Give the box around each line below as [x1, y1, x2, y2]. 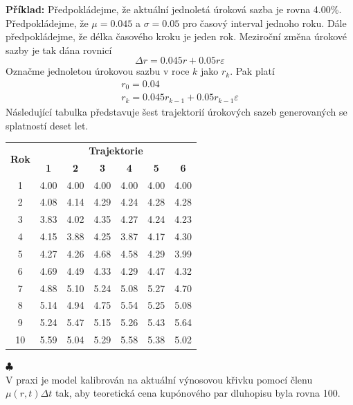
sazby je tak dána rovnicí [6, 42, 112, 57]
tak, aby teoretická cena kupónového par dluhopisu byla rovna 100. [55, 386, 341, 400]
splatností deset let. [6, 118, 89, 132]
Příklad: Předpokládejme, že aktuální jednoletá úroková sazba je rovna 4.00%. [6, 2, 342, 16]
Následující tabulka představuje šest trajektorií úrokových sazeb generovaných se [6, 104, 347, 118]
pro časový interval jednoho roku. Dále [182, 15, 347, 30]
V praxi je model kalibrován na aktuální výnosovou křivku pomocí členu [6, 372, 313, 386]
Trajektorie [89, 143, 143, 157]
